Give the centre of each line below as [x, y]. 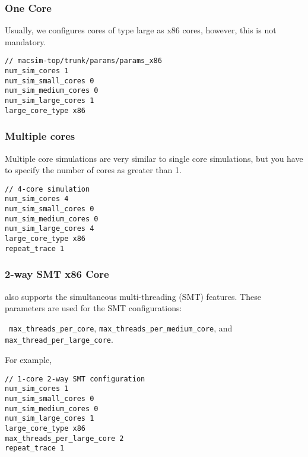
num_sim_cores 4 [37, 199]
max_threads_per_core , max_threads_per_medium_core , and [121, 328]
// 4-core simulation [47, 189]
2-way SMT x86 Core [57, 274]
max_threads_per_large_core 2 [64, 438]
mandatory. [26, 41]
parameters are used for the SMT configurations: [93, 308]
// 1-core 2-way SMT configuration [75, 379]
